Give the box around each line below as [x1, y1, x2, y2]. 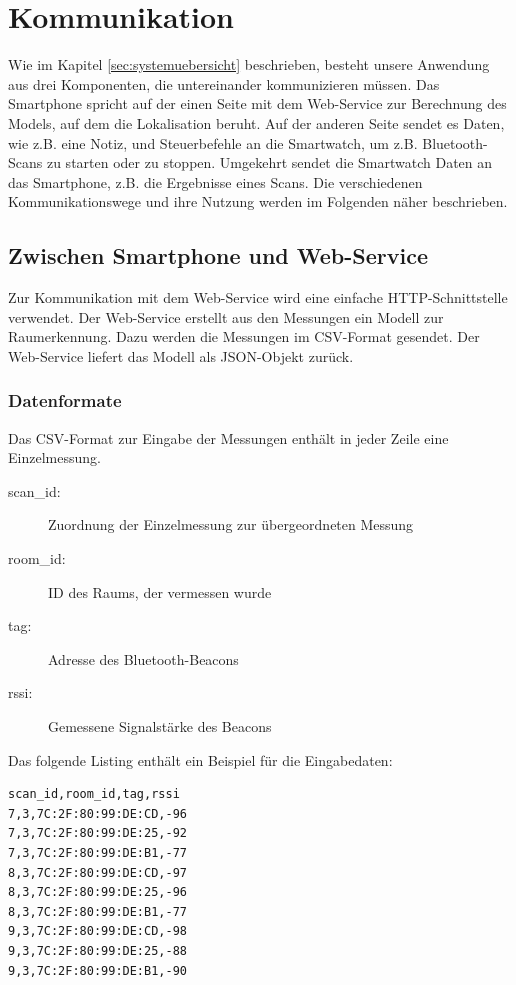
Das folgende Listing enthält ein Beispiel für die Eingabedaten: [8, 749, 393, 770]
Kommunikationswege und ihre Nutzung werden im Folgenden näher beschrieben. [8, 191, 508, 212]
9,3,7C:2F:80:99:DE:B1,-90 [8, 963, 187, 978]
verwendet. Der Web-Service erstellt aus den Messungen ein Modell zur [8, 306, 444, 327]
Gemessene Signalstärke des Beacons [48, 716, 272, 737]
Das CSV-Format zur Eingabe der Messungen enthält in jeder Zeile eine [8, 427, 449, 448]
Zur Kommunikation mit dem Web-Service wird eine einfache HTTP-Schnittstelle [8, 287, 508, 308]
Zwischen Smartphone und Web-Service [8, 240, 428, 271]
